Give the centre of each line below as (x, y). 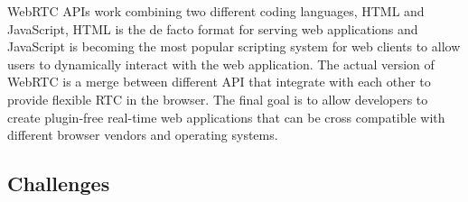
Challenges (59, 184)
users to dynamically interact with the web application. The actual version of (221, 64)
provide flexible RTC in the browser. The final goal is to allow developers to (218, 99)
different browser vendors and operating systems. (143, 135)
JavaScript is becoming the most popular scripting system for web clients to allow (234, 46)
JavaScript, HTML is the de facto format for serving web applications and (213, 28)
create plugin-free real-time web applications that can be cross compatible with (226, 117)
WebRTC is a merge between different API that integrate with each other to (219, 82)
